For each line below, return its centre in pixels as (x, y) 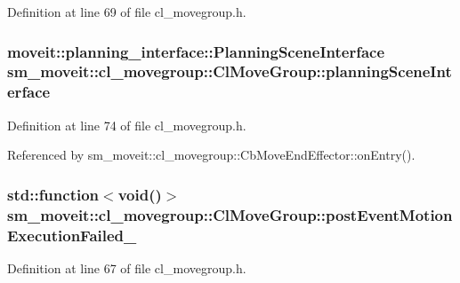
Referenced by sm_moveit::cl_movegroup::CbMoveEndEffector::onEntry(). (211, 155)
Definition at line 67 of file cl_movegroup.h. (127, 267)
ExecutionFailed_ (72, 235)
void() (140, 194)
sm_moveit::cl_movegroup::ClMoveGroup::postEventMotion (230, 214)
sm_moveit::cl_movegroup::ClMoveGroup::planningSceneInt (230, 71)
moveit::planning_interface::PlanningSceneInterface (196, 51)
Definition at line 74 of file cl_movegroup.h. (127, 125)
